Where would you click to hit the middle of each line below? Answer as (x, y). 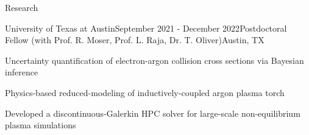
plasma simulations (41, 125)
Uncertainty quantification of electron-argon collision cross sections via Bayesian (154, 60)
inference (22, 72)
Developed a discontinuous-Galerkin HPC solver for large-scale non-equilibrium (153, 113)
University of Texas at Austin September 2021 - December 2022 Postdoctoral (146, 28)
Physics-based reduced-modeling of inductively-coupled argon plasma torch (145, 92)
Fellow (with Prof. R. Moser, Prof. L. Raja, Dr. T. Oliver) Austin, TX (135, 40)
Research (22, 7)
